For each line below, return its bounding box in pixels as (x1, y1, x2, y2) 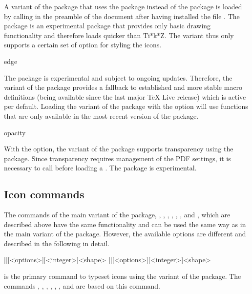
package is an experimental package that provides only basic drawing (4, 21, 211, 31)
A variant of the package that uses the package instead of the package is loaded (4, 1, 242, 11)
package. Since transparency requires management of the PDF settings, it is (4, 153, 231, 163)
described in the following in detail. (4, 238, 109, 248)
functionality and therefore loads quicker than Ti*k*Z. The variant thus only (4, 30, 234, 40)
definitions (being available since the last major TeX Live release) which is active (4, 91, 246, 102)
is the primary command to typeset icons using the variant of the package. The (4, 271, 241, 281)
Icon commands (4, 187, 84, 202)
